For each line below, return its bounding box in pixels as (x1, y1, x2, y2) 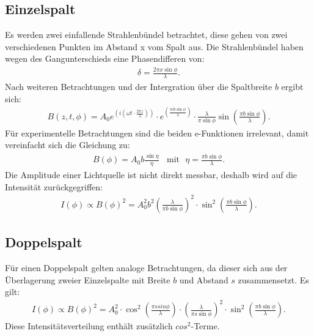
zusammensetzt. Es (238, 273, 309, 286)
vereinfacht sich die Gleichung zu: (5, 138, 130, 151)
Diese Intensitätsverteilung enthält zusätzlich (5, 319, 173, 332)
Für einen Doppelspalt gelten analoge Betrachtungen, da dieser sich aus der (5, 261, 288, 274)
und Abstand (179, 273, 228, 286)
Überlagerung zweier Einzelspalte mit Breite (5, 273, 170, 286)
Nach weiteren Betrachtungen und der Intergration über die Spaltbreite (5, 80, 272, 93)
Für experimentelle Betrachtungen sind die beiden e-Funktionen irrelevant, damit (5, 126, 309, 139)
